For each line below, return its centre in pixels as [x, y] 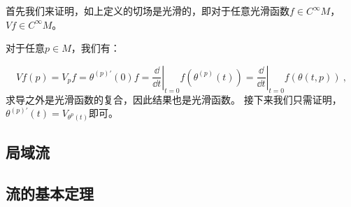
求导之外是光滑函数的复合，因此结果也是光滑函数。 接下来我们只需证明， [174, 99]
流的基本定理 [50, 193]
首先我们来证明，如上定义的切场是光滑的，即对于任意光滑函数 [148, 10]
